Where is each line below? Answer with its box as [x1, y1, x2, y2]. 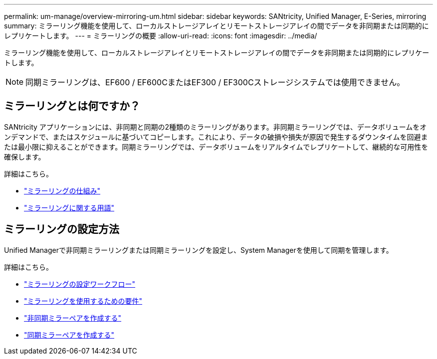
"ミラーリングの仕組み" [24, 186, 101, 195]
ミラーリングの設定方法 [4, 223, 119, 236]
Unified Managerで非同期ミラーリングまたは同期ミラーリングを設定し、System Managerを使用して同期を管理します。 [4, 245, 393, 254]
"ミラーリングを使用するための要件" [24, 296, 143, 305]
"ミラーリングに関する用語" [24, 203, 115, 212]
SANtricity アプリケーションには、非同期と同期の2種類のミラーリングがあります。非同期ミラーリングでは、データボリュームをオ [4, 122, 427, 131]
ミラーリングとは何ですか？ [4, 100, 140, 113]
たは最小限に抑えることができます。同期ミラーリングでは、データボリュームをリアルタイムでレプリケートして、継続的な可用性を [4, 142, 429, 151]
